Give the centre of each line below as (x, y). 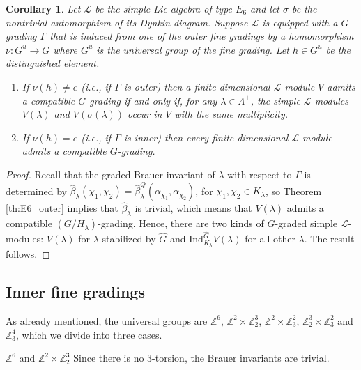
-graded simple (306, 223)
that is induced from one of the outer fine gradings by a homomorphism (202, 36)
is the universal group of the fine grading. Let (193, 49)
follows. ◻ (28, 254)
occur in (145, 114)
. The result (329, 239)
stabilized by (129, 239)
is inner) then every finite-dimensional (206, 137)
